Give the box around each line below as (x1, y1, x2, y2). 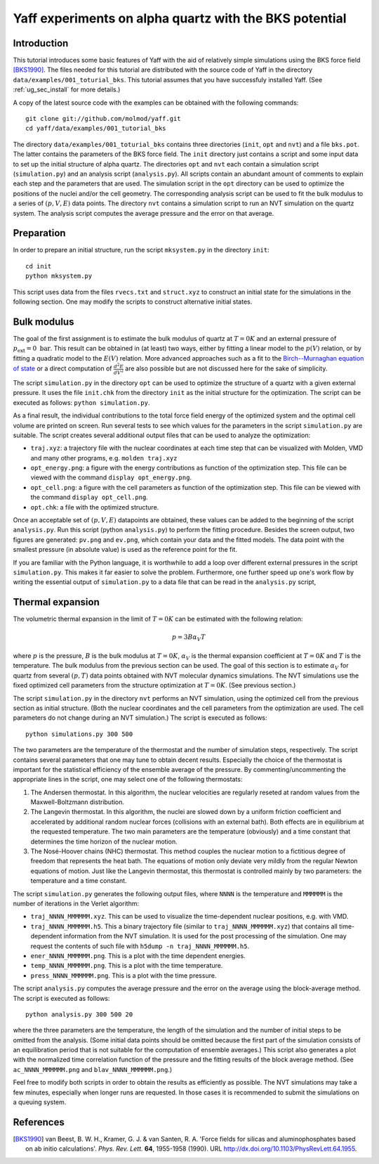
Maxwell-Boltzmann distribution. (30, 798, 125, 806)
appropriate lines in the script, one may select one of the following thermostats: (13, 775, 243, 784)
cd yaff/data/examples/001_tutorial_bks (25, 124, 166, 133)
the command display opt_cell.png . (30, 493, 149, 502)
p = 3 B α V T (171, 633, 206, 643)
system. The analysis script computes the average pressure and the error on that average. (13, 209, 274, 217)
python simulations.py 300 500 (25, 730, 133, 738)
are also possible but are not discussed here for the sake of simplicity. (125, 364, 328, 373)
